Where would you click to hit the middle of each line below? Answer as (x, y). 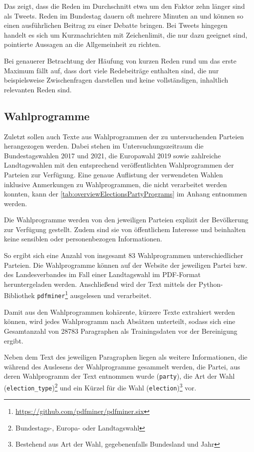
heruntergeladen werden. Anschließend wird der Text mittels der (100, 284)
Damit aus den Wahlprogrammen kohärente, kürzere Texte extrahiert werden (120, 312)
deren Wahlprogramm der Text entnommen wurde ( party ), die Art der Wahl (119, 376)
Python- (211, 284)
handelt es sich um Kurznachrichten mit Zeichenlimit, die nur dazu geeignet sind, (126, 34)
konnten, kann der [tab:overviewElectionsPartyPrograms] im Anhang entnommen (126, 194)
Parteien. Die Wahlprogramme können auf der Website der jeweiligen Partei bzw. (126, 265)
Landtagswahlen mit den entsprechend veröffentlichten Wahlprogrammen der (119, 165)
